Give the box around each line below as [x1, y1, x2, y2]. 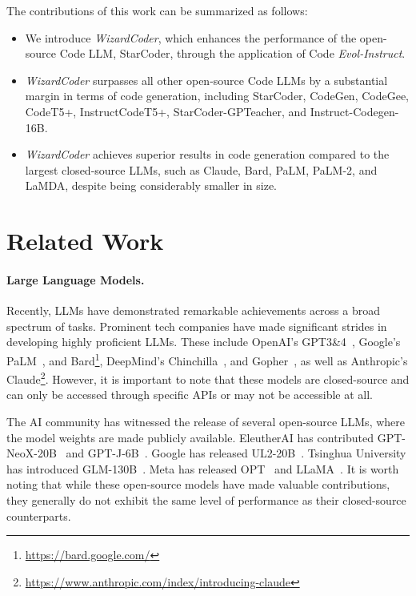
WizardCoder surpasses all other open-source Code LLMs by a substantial [25, 71, 388, 88]
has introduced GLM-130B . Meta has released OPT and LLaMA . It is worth [6, 460, 399, 477]
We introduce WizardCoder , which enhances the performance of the [25, 29, 357, 46]
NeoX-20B [6, 445, 57, 461]
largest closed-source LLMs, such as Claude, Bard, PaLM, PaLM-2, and [25, 161, 378, 178]
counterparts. [6, 507, 71, 524]
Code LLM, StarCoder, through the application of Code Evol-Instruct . [59, 45, 406, 62]
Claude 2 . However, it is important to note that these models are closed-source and [6, 368, 410, 387]
